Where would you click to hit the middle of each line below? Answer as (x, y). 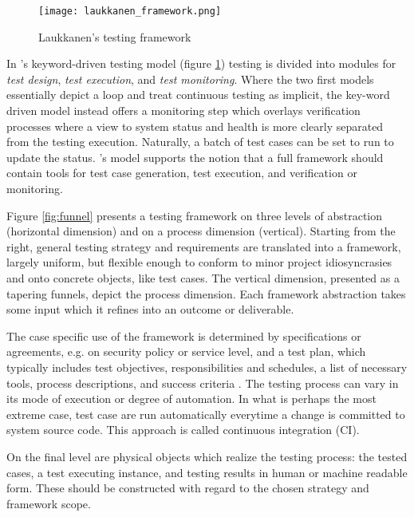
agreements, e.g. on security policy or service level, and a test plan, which (186, 351)
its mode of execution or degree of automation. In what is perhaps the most (191, 399)
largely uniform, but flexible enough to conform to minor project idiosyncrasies (199, 262)
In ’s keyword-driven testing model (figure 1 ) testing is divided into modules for (201, 63)
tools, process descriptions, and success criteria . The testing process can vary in (203, 383)
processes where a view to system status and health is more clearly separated (195, 126)
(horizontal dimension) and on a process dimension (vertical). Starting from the (201, 231)
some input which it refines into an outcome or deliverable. (150, 309)
